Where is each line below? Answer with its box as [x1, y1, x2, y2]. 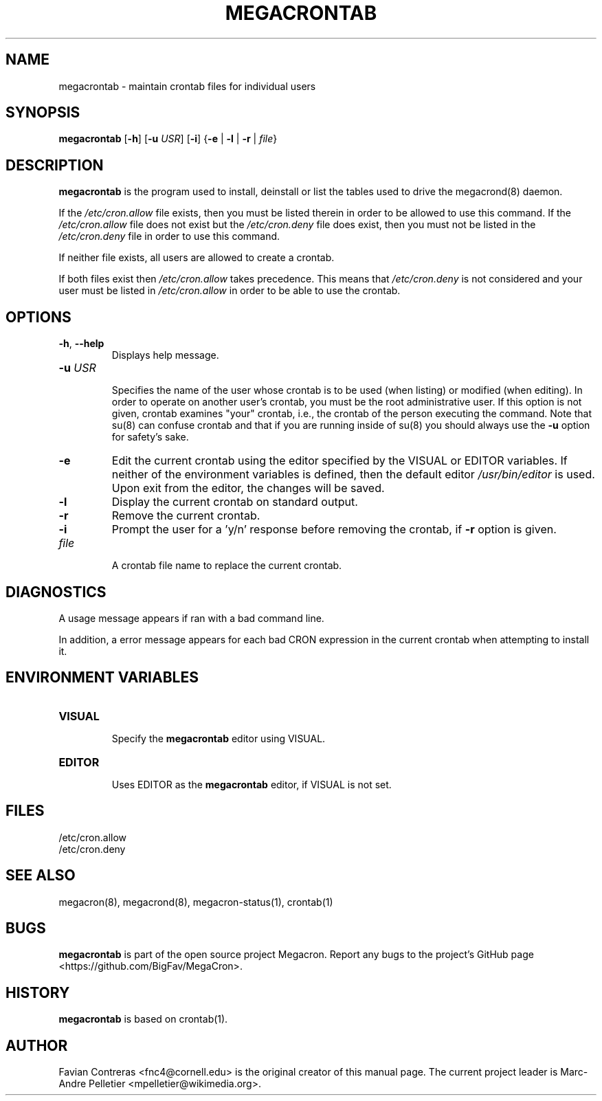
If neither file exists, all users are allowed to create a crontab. [58, 252, 335, 264]
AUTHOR [5, 1036, 68, 1054]
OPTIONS [5, 308, 71, 326]
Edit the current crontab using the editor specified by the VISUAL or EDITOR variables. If [111, 454, 568, 468]
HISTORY [5, 983, 70, 1001]
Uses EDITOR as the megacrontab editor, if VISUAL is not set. [111, 778, 392, 790]
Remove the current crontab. [111, 509, 260, 523]
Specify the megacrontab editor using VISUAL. [111, 732, 326, 744]
